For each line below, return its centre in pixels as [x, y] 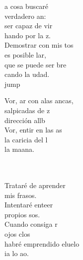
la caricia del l [26, 139]
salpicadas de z [27, 110]
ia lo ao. [17, 253]
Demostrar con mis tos [39, 45]
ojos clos [17, 234]
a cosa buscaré [27, 6]
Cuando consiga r [31, 224]
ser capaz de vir [29, 26]
